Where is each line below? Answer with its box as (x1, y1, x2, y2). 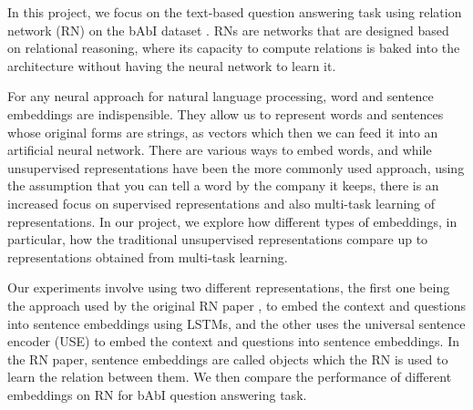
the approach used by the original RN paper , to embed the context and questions (7, 295, 466, 314)
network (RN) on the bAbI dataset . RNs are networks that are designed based (7, 20, 449, 39)
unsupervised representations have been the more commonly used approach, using (7, 158, 465, 177)
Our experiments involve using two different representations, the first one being (7, 278, 450, 297)
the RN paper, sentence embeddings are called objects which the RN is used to (7, 349, 448, 368)
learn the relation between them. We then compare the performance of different (7, 367, 452, 386)
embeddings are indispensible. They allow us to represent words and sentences (7, 104, 444, 123)
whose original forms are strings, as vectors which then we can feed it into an (7, 122, 438, 141)
